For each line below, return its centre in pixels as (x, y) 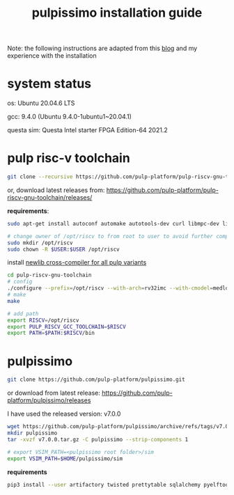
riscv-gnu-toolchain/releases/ (50, 197)
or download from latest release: (54, 393)
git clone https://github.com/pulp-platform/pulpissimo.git (96, 380)
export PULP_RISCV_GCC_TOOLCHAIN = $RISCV (67, 327)
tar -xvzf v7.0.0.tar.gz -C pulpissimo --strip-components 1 (98, 439)
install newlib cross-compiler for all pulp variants (77, 262)
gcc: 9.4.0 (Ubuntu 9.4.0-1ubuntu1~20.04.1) (70, 117)
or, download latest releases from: (56, 190)
